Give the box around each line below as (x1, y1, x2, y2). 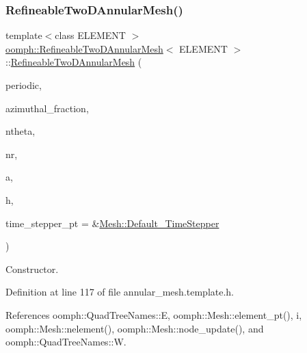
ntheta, (5, 124, 36, 138)
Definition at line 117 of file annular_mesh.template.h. (5, 285, 235, 299)
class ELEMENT (55, 28, 126, 42)
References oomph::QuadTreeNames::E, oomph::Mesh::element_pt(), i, (5, 307, 302, 322)
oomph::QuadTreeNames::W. (5, 335, 126, 349)
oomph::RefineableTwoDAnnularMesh (5, 41, 163, 55)
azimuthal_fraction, (5, 101, 89, 115)
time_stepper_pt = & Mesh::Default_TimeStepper (5, 215, 219, 230)
